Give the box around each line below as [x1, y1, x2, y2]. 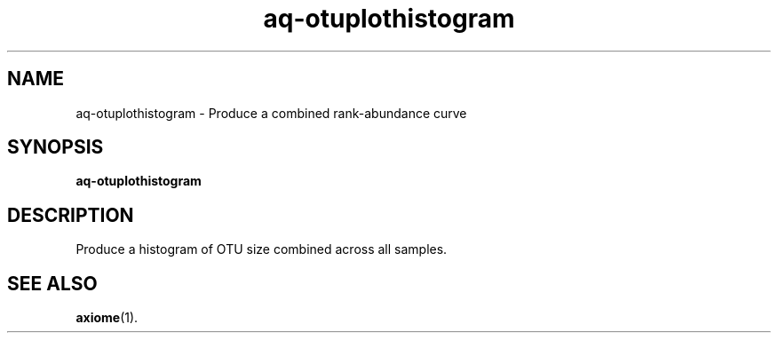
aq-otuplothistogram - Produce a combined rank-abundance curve [75, 105, 467, 121]
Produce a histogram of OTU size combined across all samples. [75, 241, 448, 257]
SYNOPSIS [7, 136, 104, 159]
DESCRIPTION [7, 203, 134, 226]
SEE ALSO [7, 272, 98, 295]
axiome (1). [75, 310, 139, 326]
